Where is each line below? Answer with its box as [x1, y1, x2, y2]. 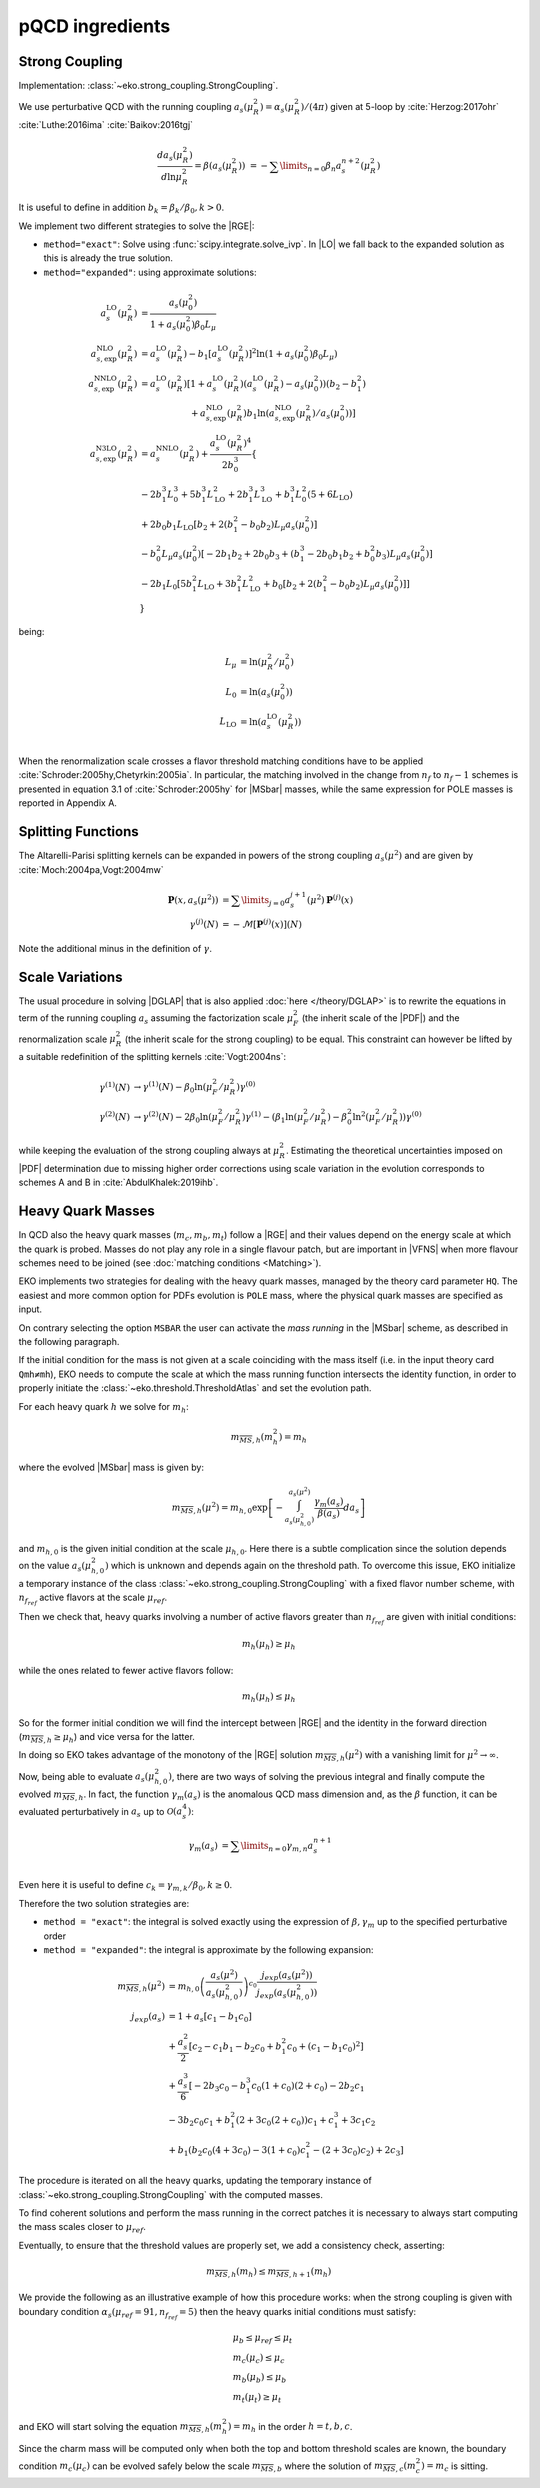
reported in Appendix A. [18, 797, 117, 809]
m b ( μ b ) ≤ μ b [232, 2371, 287, 2385]
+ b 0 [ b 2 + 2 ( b [262, 578, 324, 592]
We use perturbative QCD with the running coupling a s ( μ [18, 101, 254, 115]
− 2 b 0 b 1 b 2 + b [306, 548, 371, 562]
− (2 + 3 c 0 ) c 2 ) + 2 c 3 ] [312, 2144, 404, 2158]
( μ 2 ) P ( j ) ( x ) [306, 892, 354, 905]
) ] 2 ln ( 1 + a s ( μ [245, 346, 305, 362]
